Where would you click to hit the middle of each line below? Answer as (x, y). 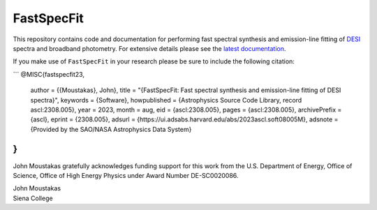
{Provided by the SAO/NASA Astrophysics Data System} (111, 129)
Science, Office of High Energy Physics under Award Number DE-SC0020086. (126, 175)
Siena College (33, 198)
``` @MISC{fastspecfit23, (49, 74)
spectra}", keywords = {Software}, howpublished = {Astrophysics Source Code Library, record (166, 100)
